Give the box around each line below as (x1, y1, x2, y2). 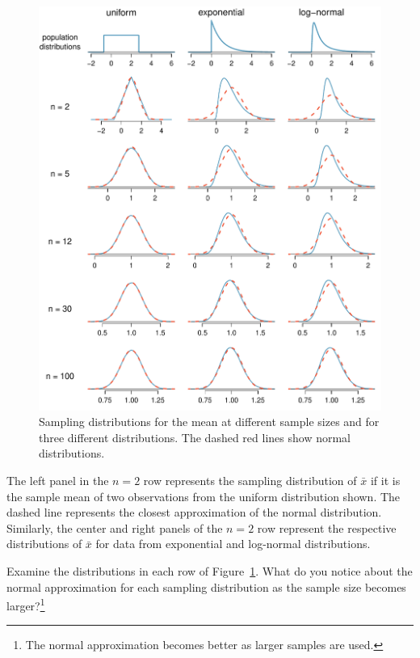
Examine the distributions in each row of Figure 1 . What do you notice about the (6, 562, 413, 579)
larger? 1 (6, 595, 45, 614)
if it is (370, 472, 401, 488)
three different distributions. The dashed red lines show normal (39, 428, 351, 445)
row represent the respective (257, 519, 397, 536)
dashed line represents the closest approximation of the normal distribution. (6, 504, 382, 521)
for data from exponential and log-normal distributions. (95, 535, 371, 552)
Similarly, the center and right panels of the (6, 519, 223, 536)
